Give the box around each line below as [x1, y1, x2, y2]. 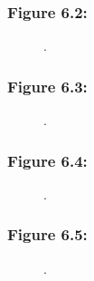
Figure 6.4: [7, 149, 88, 171]
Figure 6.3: [7, 74, 88, 97]
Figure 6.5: [7, 223, 88, 246]
